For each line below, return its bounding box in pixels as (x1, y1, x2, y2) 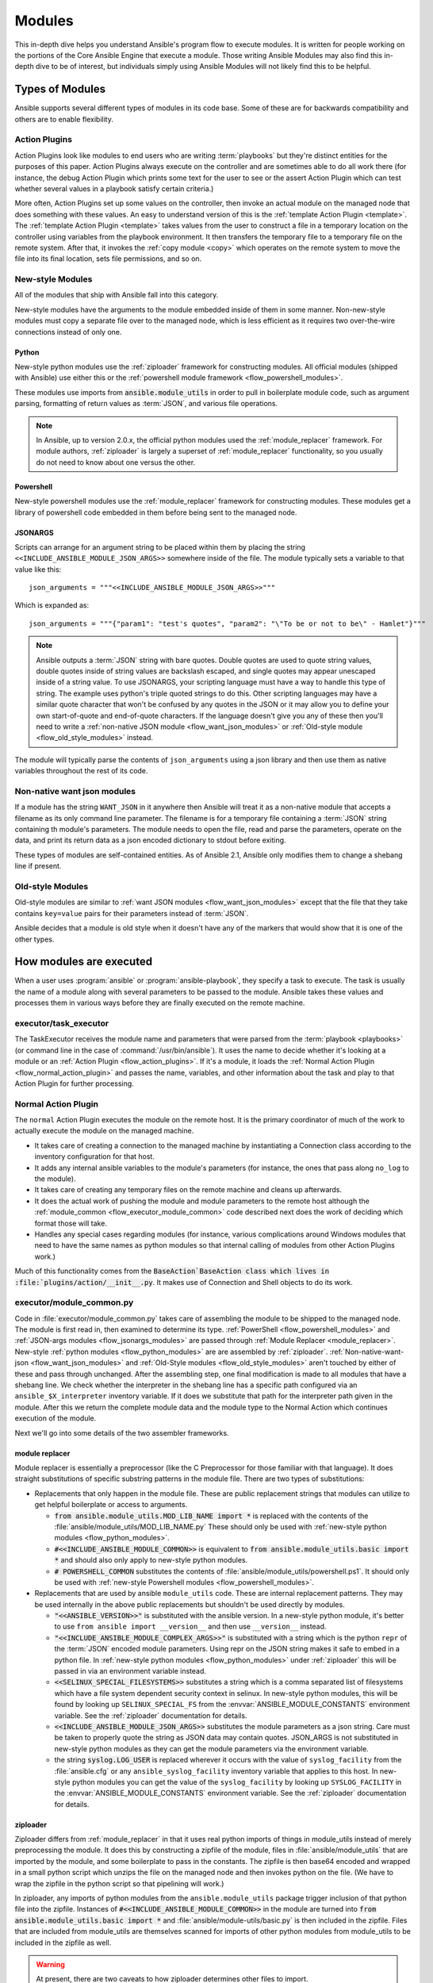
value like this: (14, 564, 62, 574)
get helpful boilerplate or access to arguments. (34, 1500, 188, 1509)
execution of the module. (14, 1413, 97, 1423)
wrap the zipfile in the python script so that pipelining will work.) (14, 1878, 224, 1888)
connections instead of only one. (14, 327, 122, 336)
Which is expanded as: (14, 600, 90, 610)
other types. (14, 934, 55, 944)
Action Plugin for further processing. (14, 1079, 134, 1088)
